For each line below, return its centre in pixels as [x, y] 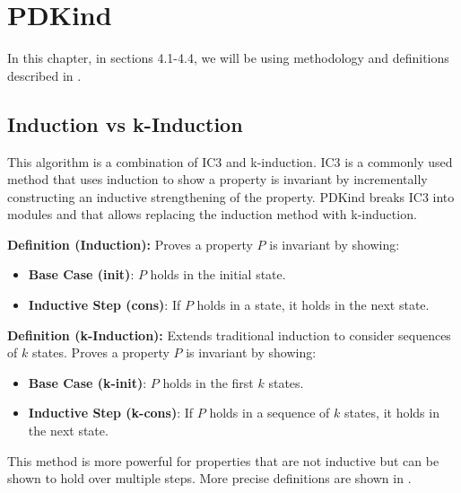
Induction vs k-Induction [125, 123]
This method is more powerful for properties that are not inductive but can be [223, 460]
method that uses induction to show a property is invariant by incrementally [217, 179]
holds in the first [208, 382]
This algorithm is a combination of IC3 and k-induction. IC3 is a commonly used [230, 161]
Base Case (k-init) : [87, 382]
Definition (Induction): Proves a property [130, 244]
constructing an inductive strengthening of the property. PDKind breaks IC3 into [231, 196]
